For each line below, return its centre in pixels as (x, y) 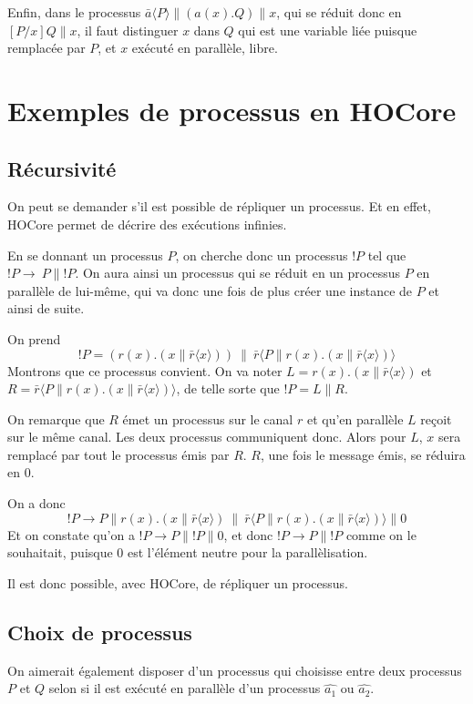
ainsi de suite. (46, 308)
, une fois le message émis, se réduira (363, 454)
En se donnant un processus (85, 255)
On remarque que (56, 418)
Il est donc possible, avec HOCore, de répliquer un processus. (178, 582)
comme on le (381, 534)
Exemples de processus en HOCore (232, 110)
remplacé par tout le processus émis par (118, 454)
